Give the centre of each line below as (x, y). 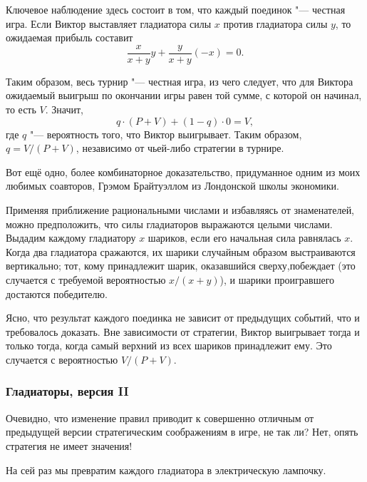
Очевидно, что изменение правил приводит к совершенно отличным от (160, 417)
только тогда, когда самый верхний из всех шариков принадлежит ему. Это (169, 345)
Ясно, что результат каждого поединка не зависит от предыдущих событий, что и (183, 318)
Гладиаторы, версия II (67, 391)
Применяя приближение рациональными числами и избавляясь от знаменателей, (180, 210)
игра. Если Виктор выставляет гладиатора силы (109, 23)
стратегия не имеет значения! (69, 445)
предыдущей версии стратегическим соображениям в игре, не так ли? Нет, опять (182, 432)
